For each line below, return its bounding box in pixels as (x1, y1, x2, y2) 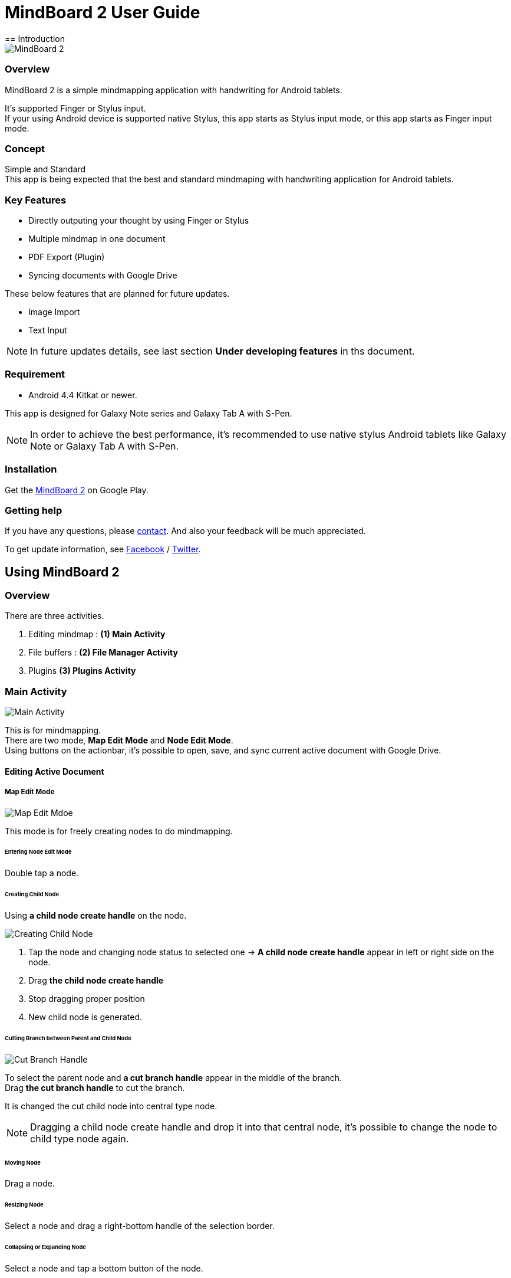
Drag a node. (5, 1178, 55, 1189)
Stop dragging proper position (28, 993, 145, 1004)
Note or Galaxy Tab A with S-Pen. (30, 440, 179, 452)
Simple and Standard (5, 164, 86, 175)
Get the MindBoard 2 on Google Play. (5, 484, 149, 495)
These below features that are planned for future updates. (5, 289, 230, 299)
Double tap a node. (5, 868, 79, 879)
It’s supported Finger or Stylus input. (5, 103, 146, 113)
